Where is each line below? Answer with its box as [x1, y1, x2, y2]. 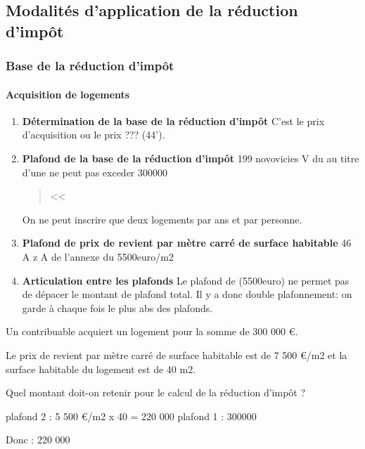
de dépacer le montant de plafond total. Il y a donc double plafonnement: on [22, 287, 352, 301]
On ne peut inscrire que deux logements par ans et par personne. [22, 212, 302, 226]
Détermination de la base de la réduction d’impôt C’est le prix [22, 113, 325, 128]
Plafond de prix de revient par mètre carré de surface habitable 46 [22, 235, 352, 250]
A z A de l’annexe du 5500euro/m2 [22, 249, 174, 263]
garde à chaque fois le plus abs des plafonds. [22, 300, 213, 315]
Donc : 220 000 [6, 432, 70, 447]
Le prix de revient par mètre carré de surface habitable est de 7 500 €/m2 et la [6, 347, 347, 362]
